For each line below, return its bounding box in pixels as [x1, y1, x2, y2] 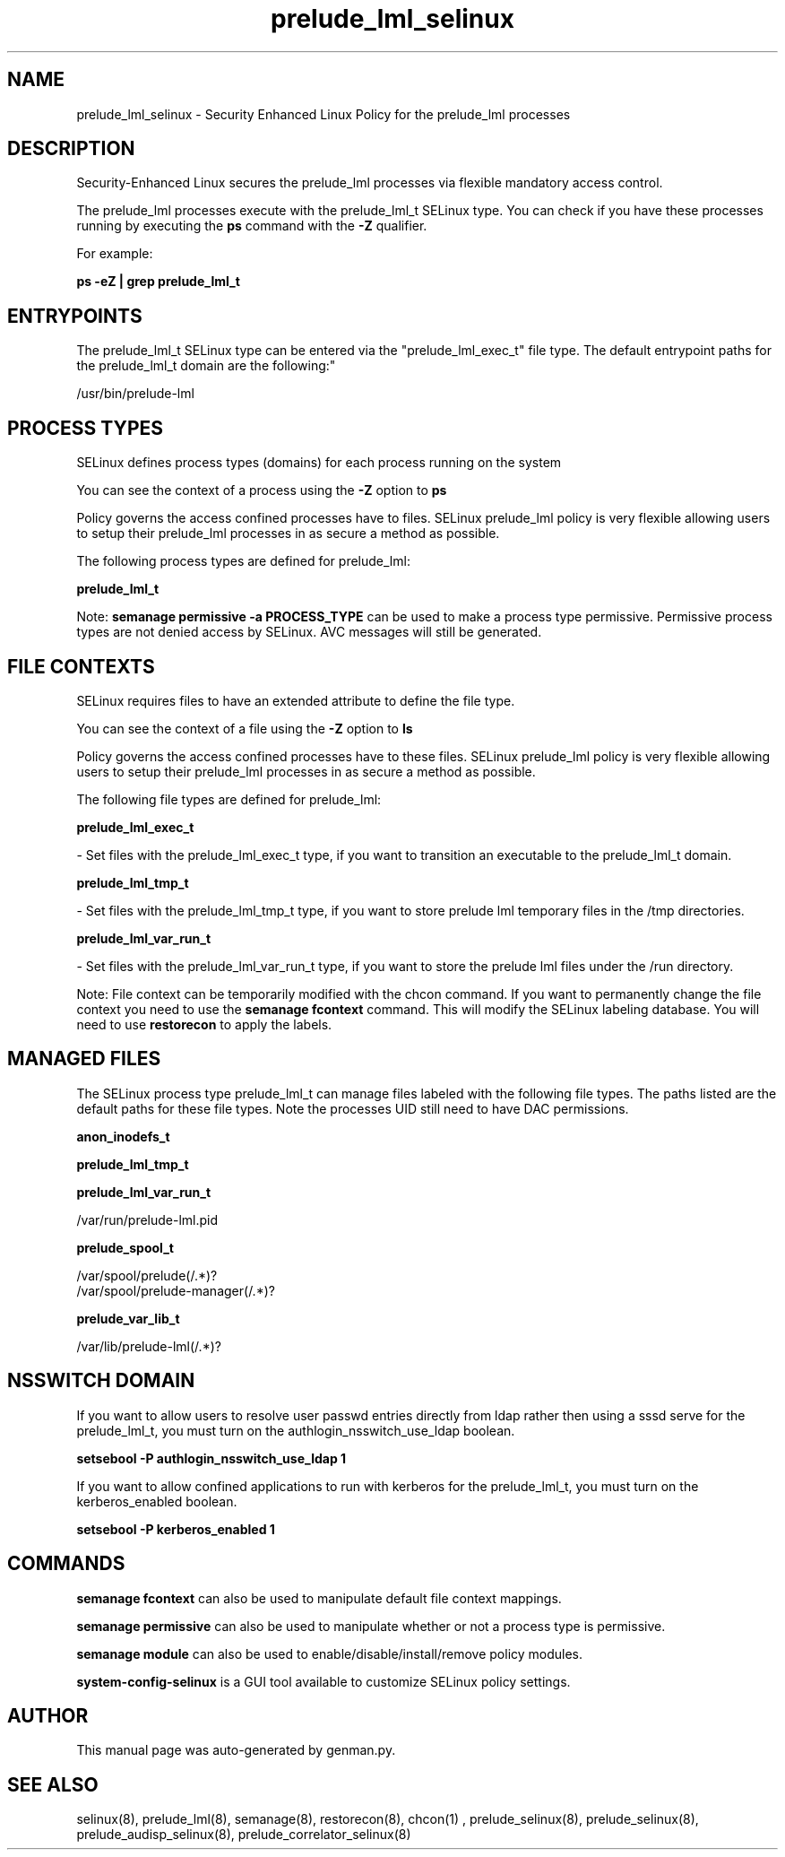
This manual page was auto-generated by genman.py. [76, 1742, 396, 1758]
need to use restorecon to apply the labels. [76, 1016, 332, 1032]
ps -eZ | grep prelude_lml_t [76, 273, 240, 290]
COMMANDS [7, 1552, 125, 1575]
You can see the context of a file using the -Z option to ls [76, 720, 413, 736]
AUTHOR [7, 1704, 89, 1727]
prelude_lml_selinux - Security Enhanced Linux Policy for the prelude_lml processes [76, 106, 571, 122]
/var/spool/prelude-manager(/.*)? [76, 1282, 275, 1298]
